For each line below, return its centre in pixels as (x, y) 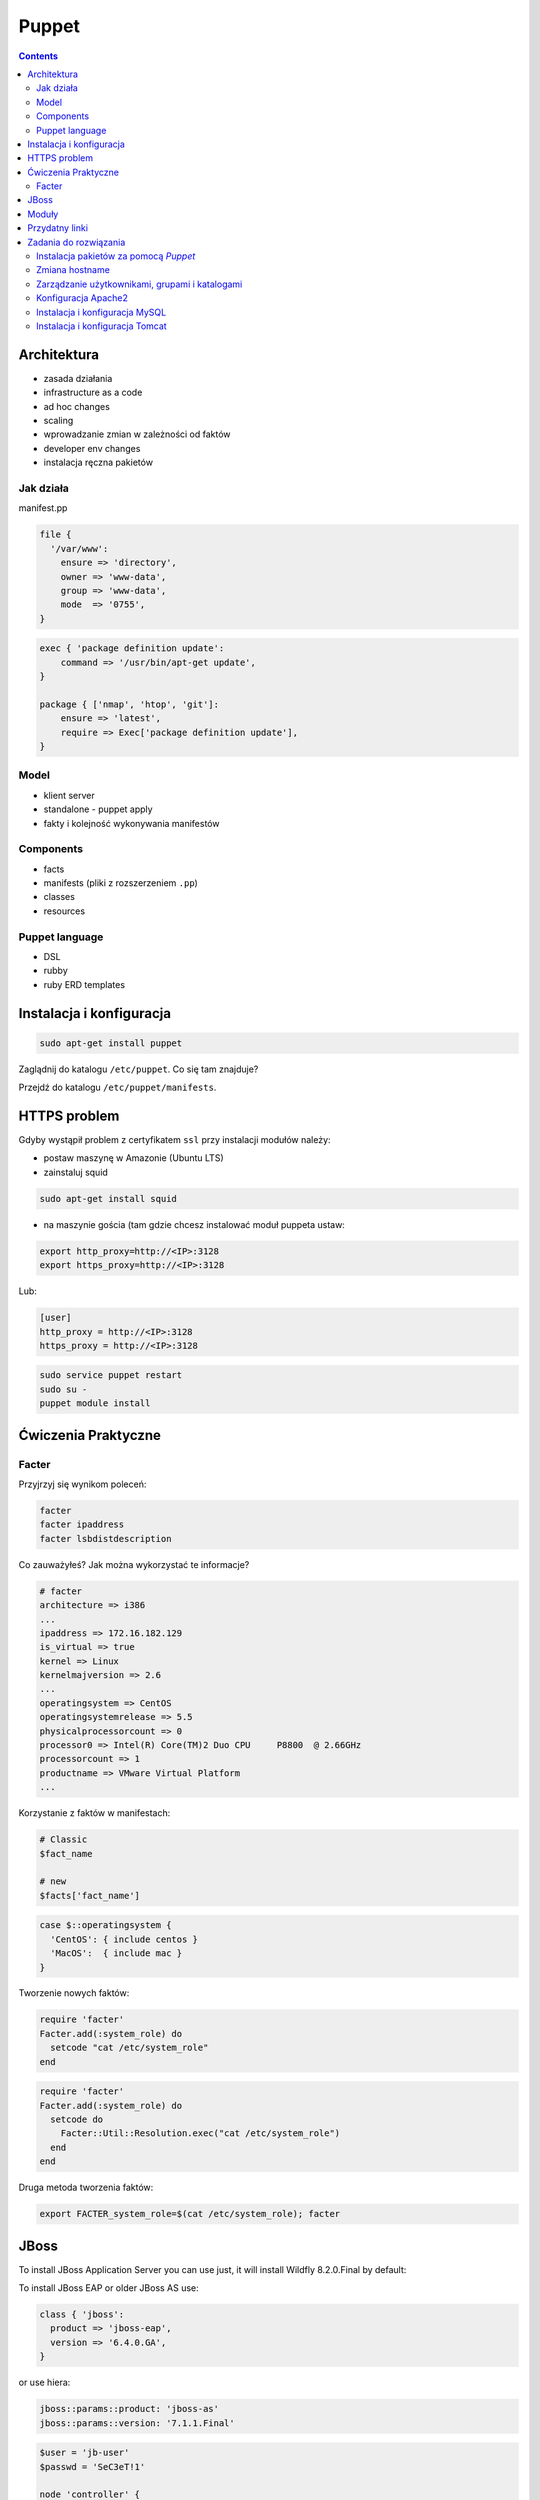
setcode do (77, 2119)
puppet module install (95, 1403)
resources (64, 911)
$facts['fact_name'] (89, 1895)
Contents (38, 56)
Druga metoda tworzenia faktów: (86, 2187)
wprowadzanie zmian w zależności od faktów (137, 434)
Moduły (43, 214)
